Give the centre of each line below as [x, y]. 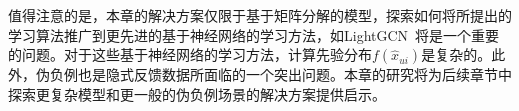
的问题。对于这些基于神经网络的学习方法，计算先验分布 [190, 54]
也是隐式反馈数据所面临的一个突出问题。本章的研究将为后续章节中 [294, 74]
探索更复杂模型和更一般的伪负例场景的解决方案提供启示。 [197, 93]
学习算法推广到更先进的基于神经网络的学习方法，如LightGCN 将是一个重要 [254, 34]
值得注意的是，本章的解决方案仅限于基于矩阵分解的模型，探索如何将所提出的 [260, 15]
